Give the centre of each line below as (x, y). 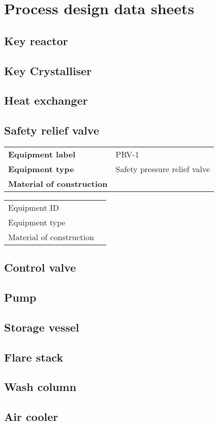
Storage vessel (42, 327)
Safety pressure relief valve (163, 169)
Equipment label (42, 154)
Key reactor (36, 40)
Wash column (40, 387)
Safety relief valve (52, 130)
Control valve (40, 267)
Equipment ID (34, 207)
